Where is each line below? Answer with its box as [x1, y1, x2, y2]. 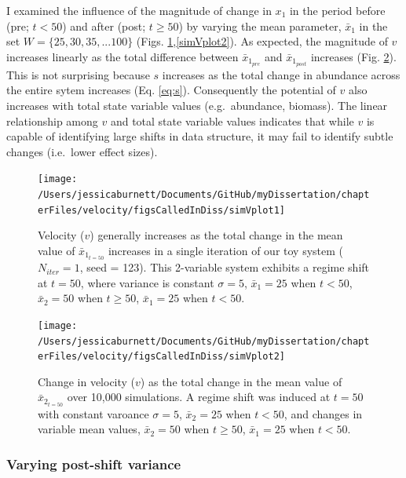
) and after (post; [62, 17, 146, 34]
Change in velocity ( [38, 373, 136, 389]
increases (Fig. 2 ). [310, 48, 397, 64]
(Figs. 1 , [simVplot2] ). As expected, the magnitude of [136, 33, 388, 49]
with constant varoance [38, 405, 149, 421]
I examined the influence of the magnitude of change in [6, 2, 272, 18]
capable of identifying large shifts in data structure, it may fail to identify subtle [6, 128, 393, 144]
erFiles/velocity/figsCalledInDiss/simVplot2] [38, 351, 285, 363]
